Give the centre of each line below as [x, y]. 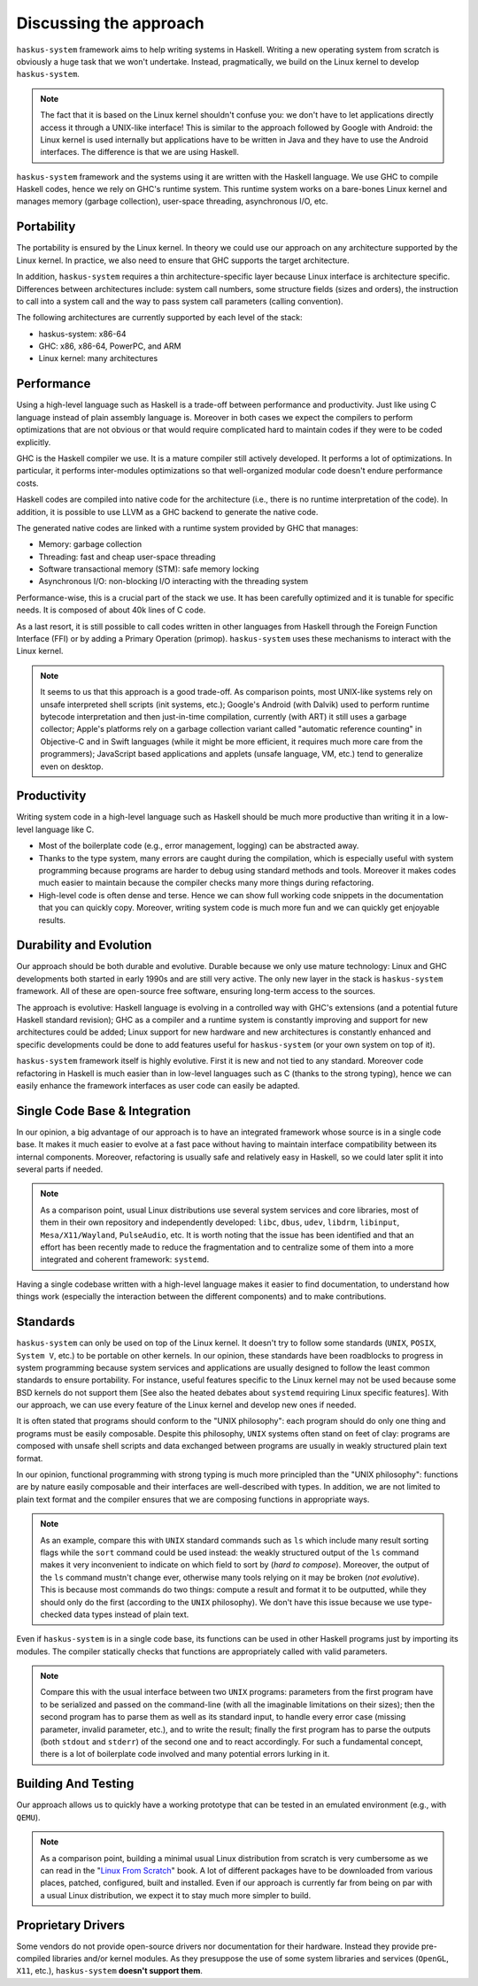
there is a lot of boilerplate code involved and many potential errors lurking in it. [185, 1754]
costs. [27, 483]
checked [56, 1614]
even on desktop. [72, 766]
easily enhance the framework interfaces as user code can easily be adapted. [158, 1085]
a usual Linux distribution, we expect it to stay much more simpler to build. [176, 1895]
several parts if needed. [60, 1169]
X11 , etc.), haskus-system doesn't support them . [109, 1971]
